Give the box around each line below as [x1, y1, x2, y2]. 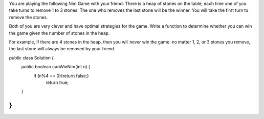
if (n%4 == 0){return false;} [33, 73, 89, 79]
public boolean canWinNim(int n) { [21, 64, 90, 70]
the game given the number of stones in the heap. [9, 30, 110, 36]
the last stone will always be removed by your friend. [9, 46, 115, 52]
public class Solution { [9, 55, 54, 60]
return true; [45, 79, 69, 85]
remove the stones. [9, 14, 48, 20]
